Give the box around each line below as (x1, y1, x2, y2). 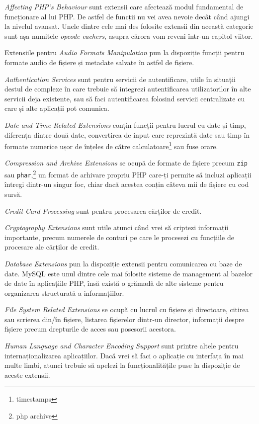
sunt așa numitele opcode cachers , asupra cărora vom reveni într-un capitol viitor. (4, 30, 253, 41)
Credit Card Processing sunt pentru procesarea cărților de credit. (4, 205, 202, 216)
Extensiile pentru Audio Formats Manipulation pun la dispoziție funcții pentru (4, 47, 245, 58)
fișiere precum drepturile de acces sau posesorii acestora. (4, 324, 176, 334)
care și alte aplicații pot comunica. (4, 103, 109, 113)
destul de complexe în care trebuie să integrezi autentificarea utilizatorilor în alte (4, 84, 251, 94)
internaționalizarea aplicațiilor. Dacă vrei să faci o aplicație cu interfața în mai (4, 350, 244, 360)
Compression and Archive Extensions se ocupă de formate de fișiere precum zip (4, 158, 248, 168)
